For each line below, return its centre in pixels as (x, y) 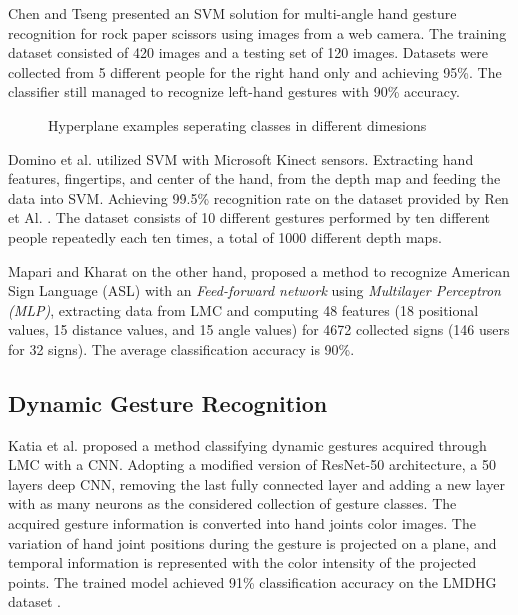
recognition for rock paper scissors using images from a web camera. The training (257, 32)
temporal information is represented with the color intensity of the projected (242, 562)
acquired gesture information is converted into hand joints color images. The (242, 523)
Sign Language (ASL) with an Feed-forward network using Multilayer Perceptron (254, 290)
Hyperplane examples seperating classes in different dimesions (237, 124)
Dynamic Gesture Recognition (168, 402)
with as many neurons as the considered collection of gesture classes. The (232, 503)
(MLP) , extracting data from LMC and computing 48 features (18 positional (243, 309)
